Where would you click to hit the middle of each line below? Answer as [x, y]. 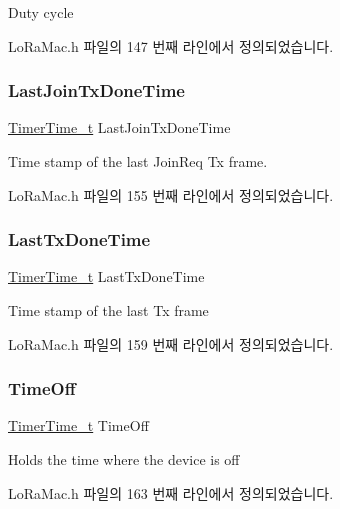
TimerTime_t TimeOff [78, 425]
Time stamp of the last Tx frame [108, 310]
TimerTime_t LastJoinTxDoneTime [119, 127]
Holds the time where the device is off [124, 459]
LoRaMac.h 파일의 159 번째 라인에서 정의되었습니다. [171, 343]
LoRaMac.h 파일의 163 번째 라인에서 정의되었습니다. [171, 492]
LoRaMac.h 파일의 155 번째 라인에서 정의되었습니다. [171, 194]
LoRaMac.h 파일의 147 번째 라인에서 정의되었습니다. [171, 45]
